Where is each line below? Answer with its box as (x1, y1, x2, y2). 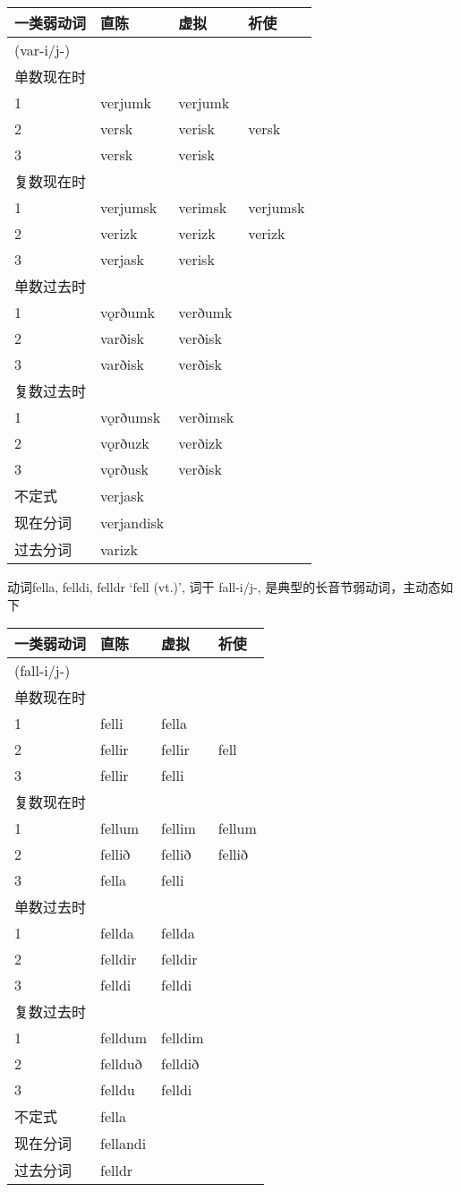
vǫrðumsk (100, 407, 161, 427)
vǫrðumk (100, 302, 155, 322)
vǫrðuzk (100, 433, 149, 453)
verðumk (178, 302, 233, 322)
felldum (100, 1027, 148, 1049)
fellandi (100, 1132, 147, 1153)
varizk (100, 538, 138, 560)
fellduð (100, 1053, 142, 1075)
